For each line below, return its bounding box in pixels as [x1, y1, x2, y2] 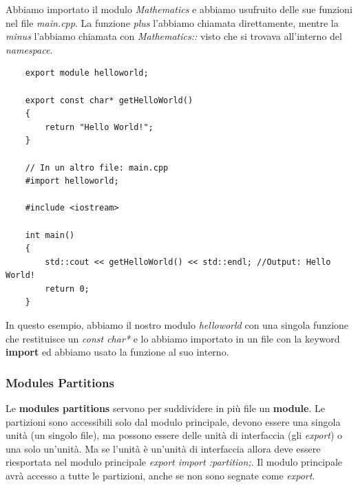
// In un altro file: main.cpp [25, 162, 169, 173]
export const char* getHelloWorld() [25, 95, 193, 105]
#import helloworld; [25, 176, 119, 186]
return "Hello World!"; [45, 122, 154, 132]
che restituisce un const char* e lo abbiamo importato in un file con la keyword [6, 331, 340, 345]
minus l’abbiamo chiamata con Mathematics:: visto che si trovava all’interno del [6, 29, 342, 43]
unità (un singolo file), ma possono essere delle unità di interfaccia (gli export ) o [6, 428, 343, 442]
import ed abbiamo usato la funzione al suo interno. [6, 345, 229, 359]
